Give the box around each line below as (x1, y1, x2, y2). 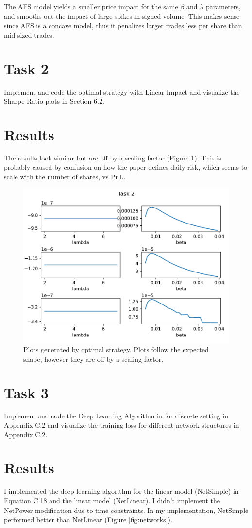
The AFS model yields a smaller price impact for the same (4, 1, 178, 11)
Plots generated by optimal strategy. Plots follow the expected (23, 344, 209, 354)
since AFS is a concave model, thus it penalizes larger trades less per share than (4, 20, 242, 31)
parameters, (206, 1, 241, 11)
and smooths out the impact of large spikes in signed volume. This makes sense (4, 11, 240, 21)
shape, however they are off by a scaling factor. (23, 353, 164, 364)
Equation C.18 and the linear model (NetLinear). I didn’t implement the (4, 496, 220, 505)
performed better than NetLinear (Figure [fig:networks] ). (4, 514, 172, 525)
